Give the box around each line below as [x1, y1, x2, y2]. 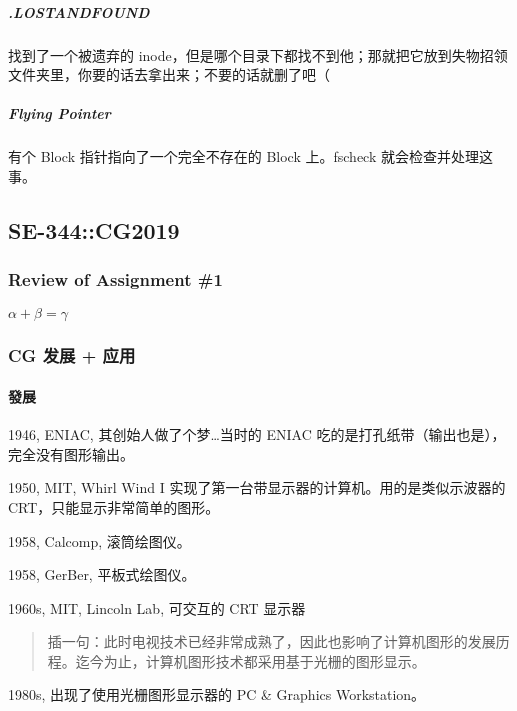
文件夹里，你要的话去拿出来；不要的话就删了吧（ [8, 64, 330, 85]
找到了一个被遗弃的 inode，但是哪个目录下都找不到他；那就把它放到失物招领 [8, 44, 508, 65]
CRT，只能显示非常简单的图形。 [8, 496, 220, 517]
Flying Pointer [8, 103, 111, 124]
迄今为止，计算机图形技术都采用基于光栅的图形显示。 [75, 650, 426, 671]
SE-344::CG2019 [8, 214, 180, 245]
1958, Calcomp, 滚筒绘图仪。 [8, 530, 191, 551]
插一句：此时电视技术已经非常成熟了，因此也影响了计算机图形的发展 [47, 631, 496, 652]
